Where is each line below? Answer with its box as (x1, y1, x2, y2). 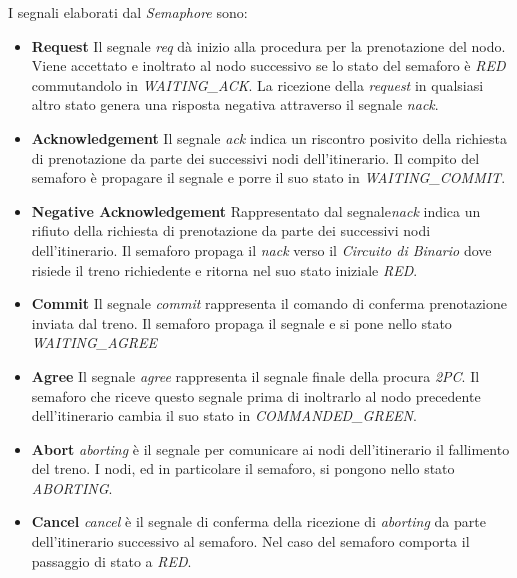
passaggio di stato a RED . (31, 550, 192, 571)
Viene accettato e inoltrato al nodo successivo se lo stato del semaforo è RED (31, 55, 506, 76)
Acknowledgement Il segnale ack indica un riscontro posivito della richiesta (31, 127, 507, 148)
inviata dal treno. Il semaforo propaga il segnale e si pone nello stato (31, 312, 452, 333)
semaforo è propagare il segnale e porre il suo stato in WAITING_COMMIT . (31, 167, 506, 188)
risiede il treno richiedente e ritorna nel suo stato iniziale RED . (31, 259, 418, 280)
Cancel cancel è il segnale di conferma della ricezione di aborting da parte (31, 511, 486, 532)
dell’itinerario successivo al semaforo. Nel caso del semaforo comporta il (31, 531, 470, 552)
